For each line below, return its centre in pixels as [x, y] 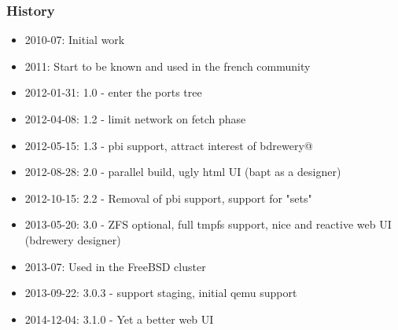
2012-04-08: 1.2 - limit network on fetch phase [135, 119]
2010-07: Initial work [75, 40]
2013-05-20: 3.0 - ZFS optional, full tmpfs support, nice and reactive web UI [208, 224]
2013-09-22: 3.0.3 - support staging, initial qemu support [161, 293]
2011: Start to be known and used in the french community [168, 66]
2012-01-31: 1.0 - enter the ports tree [113, 92]
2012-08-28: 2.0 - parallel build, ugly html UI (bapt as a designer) [183, 172]
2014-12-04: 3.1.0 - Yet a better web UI [119, 319]
